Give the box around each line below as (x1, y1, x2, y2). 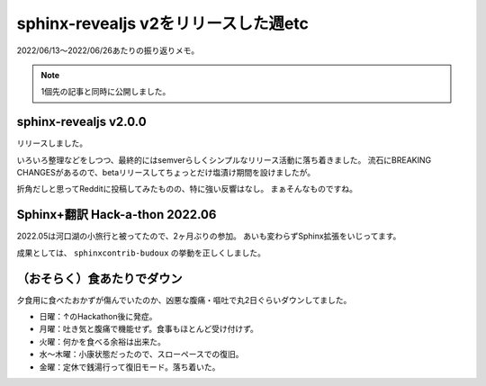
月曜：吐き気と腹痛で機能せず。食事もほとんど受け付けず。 (39, 324, 258, 335)
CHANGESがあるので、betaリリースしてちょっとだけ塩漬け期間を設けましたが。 (16, 167, 315, 178)
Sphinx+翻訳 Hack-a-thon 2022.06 (16, 207, 217, 222)
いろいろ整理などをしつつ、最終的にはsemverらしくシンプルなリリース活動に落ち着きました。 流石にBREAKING (16, 154, 432, 166)
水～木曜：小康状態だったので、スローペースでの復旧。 (39, 349, 244, 360)
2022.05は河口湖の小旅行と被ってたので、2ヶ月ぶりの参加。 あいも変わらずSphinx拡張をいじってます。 (16, 230, 401, 242)
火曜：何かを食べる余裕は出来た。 (39, 336, 166, 346)
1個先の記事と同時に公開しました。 (40, 86, 171, 97)
